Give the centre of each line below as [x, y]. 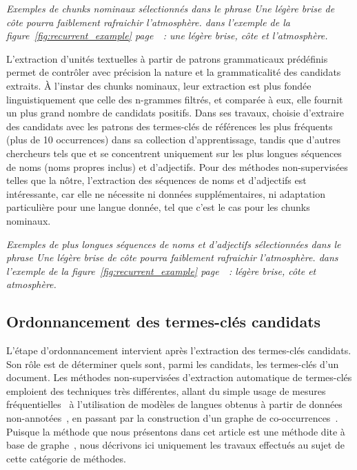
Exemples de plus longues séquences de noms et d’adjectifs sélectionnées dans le [174, 244]
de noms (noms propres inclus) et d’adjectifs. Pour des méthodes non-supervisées [177, 166]
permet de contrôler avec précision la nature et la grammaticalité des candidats [174, 72]
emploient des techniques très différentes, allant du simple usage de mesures [166, 390]
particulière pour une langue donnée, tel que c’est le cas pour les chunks [158, 207]
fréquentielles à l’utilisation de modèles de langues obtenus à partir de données [174, 404]
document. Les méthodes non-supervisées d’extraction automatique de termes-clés [179, 377]
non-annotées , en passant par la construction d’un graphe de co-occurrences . [172, 418]
